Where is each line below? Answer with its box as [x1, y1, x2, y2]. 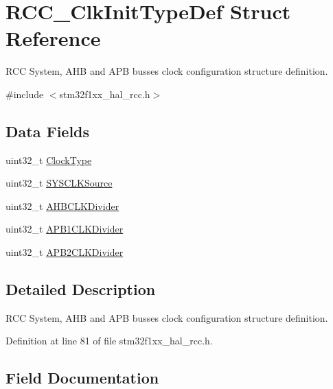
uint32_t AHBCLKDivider [5, 198, 119, 213]
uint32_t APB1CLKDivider [5, 222, 124, 236]
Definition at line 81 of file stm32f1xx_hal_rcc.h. [5, 333, 213, 348]
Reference [5, 24, 101, 52]
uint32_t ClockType [5, 152, 92, 167]
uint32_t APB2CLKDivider [5, 245, 124, 259]
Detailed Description [5, 279, 156, 300]
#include [5, 86, 44, 101]
